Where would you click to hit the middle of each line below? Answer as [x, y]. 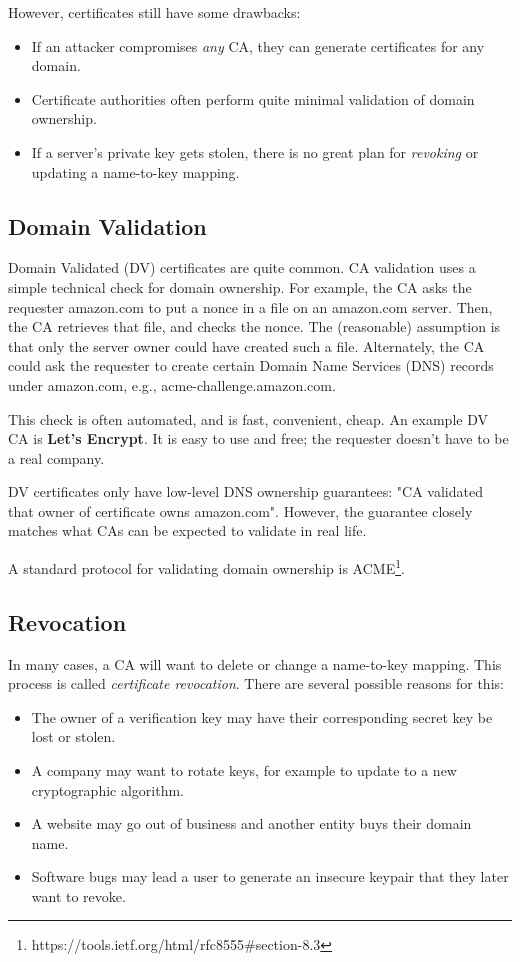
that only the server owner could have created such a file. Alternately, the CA [246, 345]
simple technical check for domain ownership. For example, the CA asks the [240, 286]
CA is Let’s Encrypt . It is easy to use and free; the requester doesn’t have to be [258, 438]
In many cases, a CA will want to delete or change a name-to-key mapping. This [255, 663]
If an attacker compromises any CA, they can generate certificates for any [258, 45]
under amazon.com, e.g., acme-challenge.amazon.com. [172, 384]
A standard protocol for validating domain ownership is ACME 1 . [206, 566]
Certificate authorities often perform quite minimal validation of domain [253, 98]
